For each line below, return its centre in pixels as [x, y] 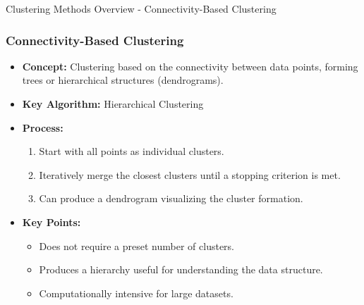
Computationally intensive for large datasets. [136, 293]
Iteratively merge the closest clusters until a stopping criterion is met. [190, 174]
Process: [43, 127]
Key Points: [51, 222]
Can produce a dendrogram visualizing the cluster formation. [171, 198]
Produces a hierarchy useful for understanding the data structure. [181, 269]
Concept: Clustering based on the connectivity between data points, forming [190, 66]
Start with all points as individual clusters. [132, 151]
